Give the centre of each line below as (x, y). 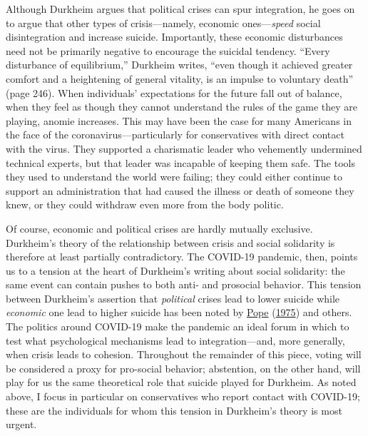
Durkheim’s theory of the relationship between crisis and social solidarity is (170, 242)
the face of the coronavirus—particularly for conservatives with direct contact (175, 135)
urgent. (21, 424)
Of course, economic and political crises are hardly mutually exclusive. (159, 228)
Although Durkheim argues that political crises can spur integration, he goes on (180, 9)
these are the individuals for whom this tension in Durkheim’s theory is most (174, 410)
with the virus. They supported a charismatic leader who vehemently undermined (184, 148)
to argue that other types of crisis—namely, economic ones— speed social (163, 22)
